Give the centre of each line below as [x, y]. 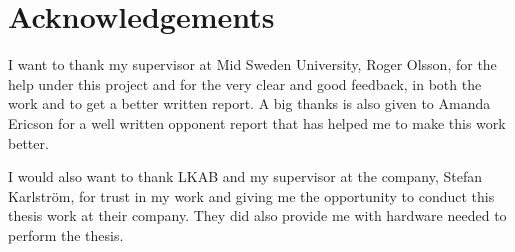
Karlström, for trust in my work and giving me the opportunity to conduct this [251, 195]
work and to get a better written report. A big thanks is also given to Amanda [249, 103]
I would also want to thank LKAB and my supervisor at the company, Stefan [245, 176]
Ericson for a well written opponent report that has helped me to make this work [257, 122]
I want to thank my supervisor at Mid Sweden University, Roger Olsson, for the [252, 64]
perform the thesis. [66, 234]
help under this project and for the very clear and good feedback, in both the [245, 83]
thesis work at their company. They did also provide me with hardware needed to [257, 215]
